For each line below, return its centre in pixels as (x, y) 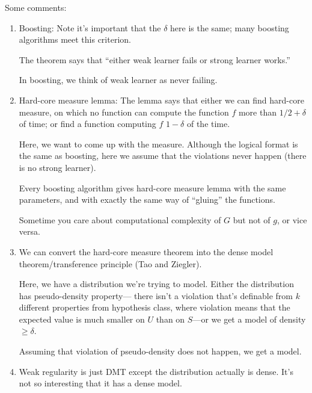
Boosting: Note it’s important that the (90, 27)
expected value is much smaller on (82, 319)
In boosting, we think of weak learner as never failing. (118, 80)
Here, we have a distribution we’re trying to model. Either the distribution (156, 284)
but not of (252, 219)
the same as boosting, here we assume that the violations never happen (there (163, 156)
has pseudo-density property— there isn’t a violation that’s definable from (156, 295)
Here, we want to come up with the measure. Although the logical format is (158, 144)
